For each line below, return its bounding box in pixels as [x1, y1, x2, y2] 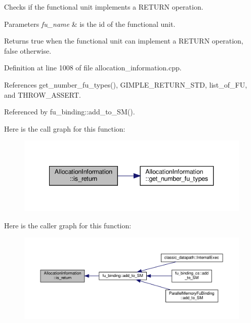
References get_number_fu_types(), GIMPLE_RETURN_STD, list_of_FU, [4, 79, 247, 90]
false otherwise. [4, 45, 52, 56]
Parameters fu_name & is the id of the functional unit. [4, 18, 176, 29]
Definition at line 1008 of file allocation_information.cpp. [4, 62, 182, 73]
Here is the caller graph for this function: [4, 220, 132, 230]
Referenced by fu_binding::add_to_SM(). [4, 106, 135, 117]
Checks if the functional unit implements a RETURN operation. [4, 2, 203, 12]
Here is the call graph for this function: [4, 123, 126, 134]
